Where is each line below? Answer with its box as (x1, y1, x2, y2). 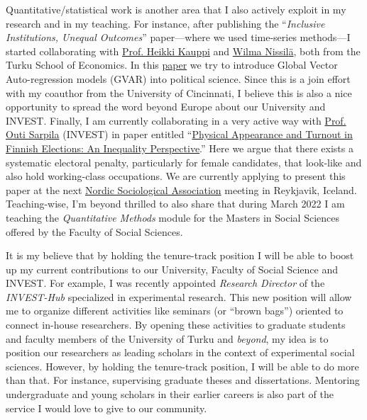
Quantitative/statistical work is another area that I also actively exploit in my (6, 2, 346, 16)
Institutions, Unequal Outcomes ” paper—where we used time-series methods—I (6, 30, 351, 45)
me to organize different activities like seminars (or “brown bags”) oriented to (6, 303, 344, 318)
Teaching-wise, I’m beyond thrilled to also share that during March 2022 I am (6, 196, 345, 211)
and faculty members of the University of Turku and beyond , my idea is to (6, 331, 329, 346)
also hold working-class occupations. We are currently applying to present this (6, 169, 346, 183)
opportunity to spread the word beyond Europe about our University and (6, 99, 326, 114)
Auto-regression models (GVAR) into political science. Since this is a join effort (6, 71, 351, 86)
